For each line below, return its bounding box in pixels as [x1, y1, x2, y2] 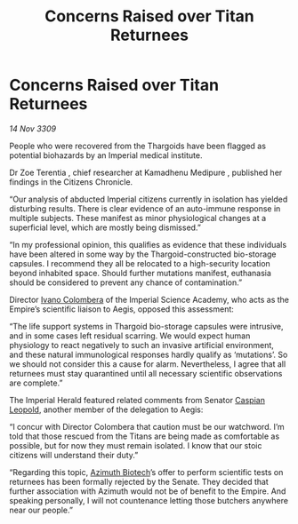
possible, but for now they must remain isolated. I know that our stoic [9, 440, 262, 450]
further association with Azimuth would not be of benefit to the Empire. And [9, 486, 286, 496]
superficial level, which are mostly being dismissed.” [9, 222, 202, 233]
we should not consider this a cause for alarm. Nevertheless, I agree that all [9, 358, 286, 369]
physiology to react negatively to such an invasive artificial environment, [9, 339, 274, 350]
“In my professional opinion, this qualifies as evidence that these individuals [9, 239, 287, 250]
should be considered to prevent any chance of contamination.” [9, 277, 243, 288]
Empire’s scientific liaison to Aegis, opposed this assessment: [9, 304, 234, 314]
